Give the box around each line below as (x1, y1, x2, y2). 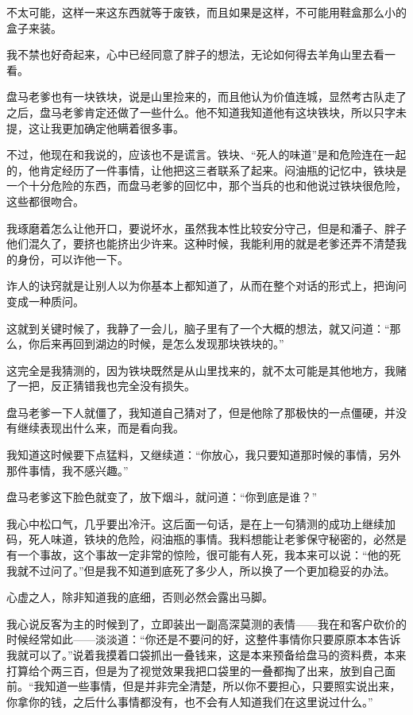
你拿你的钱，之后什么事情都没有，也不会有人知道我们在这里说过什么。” (6, 693, 373, 709)
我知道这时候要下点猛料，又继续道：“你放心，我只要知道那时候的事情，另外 (6, 446, 401, 463)
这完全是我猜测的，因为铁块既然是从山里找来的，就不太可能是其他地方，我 (6, 361, 396, 378)
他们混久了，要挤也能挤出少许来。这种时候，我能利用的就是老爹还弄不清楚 (6, 235, 396, 252)
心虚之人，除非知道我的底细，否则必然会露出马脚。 (6, 589, 273, 605)
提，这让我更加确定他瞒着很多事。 (6, 119, 184, 136)
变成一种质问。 (6, 292, 84, 309)
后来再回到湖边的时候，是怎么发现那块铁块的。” (39, 335, 284, 352)
